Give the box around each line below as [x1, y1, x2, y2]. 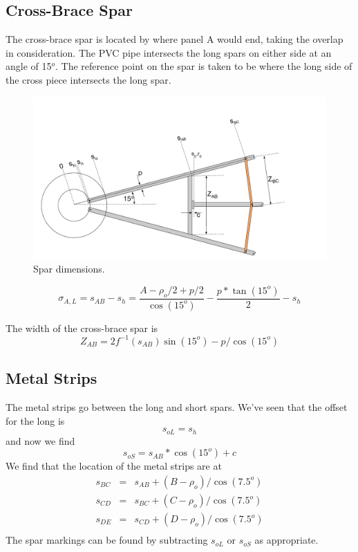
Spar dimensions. [33, 261, 105, 276]
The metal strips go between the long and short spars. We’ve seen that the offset [6, 400, 348, 414]
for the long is [6, 413, 65, 427]
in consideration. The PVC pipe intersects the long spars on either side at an [6, 45, 332, 59]
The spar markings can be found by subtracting [6, 533, 208, 547]
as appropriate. [254, 533, 319, 547]
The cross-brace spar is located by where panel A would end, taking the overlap [6, 32, 343, 46]
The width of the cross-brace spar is [6, 320, 158, 335]
